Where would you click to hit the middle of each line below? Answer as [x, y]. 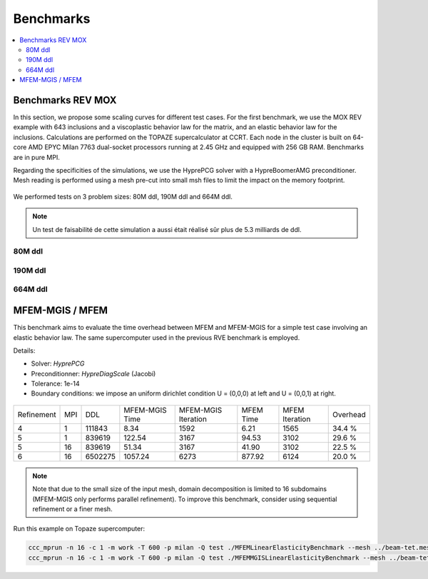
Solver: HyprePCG [58, 363]
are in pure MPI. [36, 157]
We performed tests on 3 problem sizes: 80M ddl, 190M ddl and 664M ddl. [123, 196]
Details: [24, 351]
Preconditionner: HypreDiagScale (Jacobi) [93, 373]
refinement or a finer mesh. [73, 509]
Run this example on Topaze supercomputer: [79, 529]
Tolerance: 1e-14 [55, 384]
